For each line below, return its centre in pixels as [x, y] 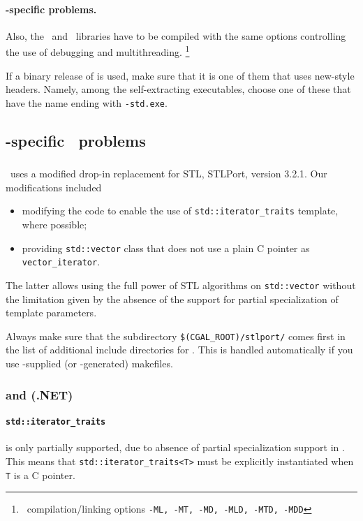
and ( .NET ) [39, 394]
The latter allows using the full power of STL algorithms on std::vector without [181, 285]
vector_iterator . [61, 262]
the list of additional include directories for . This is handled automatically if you [179, 350]
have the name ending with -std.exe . [87, 102]
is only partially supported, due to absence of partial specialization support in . [175, 447]
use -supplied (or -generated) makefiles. [89, 364]
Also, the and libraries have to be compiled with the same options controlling [176, 35]
